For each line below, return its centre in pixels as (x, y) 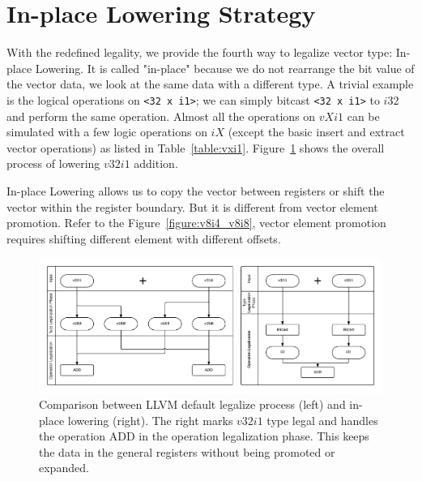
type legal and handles (322, 420)
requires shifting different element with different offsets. (144, 238)
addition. (156, 163)
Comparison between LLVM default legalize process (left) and (192, 404)
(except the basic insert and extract (316, 132)
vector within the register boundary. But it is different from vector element (192, 206)
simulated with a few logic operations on (107, 132)
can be (363, 116)
